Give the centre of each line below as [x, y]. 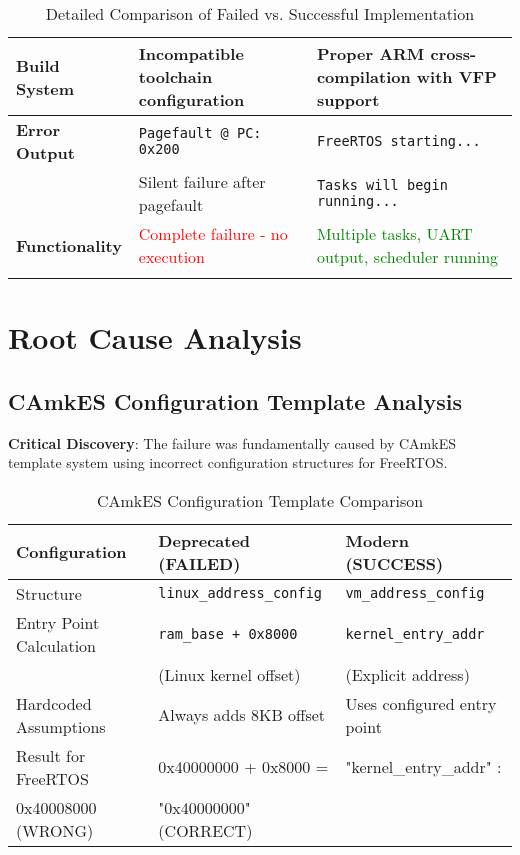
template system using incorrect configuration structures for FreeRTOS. [228, 462]
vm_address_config [415, 593]
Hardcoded [54, 703]
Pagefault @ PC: [200, 133]
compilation [363, 76]
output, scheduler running [407, 256]
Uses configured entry [421, 703]
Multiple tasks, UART [394, 233]
